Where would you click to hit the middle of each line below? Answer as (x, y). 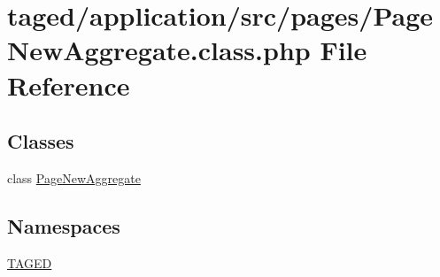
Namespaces (64, 225)
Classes (41, 141)
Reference (69, 85)
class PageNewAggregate (74, 177)
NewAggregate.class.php (159, 50)
